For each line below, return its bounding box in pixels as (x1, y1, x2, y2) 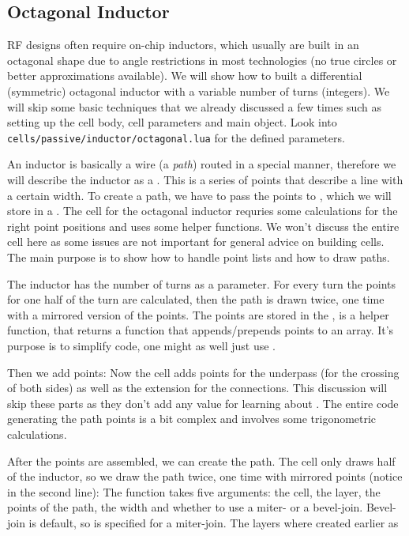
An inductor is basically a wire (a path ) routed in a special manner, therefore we (7, 156, 396, 172)
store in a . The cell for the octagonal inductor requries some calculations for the (7, 202, 398, 219)
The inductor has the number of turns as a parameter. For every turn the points (7, 275, 396, 292)
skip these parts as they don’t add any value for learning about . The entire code (7, 394, 399, 411)
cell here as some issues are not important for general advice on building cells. (7, 233, 385, 250)
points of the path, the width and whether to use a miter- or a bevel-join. (7, 499, 363, 515)
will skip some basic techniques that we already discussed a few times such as (7, 98, 381, 115)
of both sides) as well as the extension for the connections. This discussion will (7, 379, 388, 396)
